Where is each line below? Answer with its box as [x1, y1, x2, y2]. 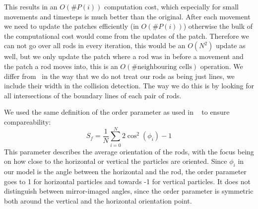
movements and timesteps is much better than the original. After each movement [4, 11, 251, 21]
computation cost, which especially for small [104, 1, 239, 11]
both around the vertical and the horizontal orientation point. [4, 195, 192, 206]
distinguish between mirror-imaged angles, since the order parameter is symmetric [4, 186, 254, 196]
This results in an [4, 1, 58, 11]
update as [215, 40, 246, 51]
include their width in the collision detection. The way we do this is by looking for [4, 80, 254, 91]
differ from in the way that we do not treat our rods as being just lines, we [4, 70, 235, 81]
